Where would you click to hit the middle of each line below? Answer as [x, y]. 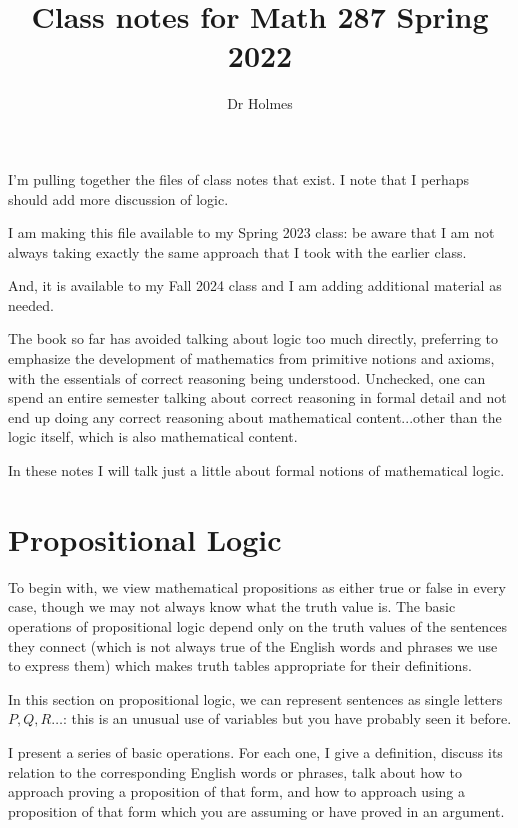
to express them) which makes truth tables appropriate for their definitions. [240, 665]
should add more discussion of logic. [118, 198]
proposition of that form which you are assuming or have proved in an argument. [256, 810]
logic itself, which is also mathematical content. [153, 436]
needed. [31, 304]
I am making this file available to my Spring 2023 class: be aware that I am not [251, 232]
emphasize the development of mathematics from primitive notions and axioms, [251, 358]
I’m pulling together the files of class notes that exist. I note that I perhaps [238, 178]
